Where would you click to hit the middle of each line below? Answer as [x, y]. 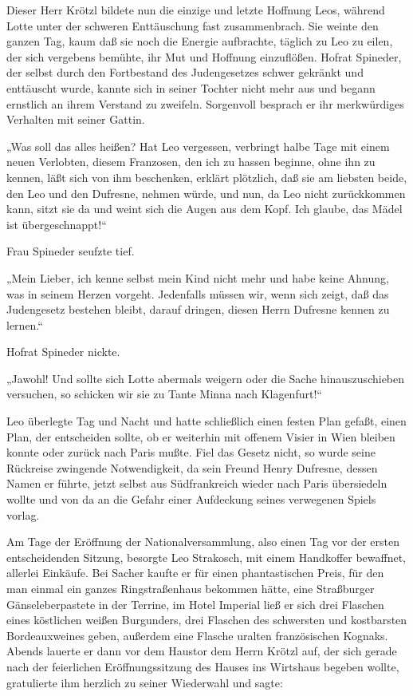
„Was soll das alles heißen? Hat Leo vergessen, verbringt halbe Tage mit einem [198, 146]
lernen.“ [25, 324]
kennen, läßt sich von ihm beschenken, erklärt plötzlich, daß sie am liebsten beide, [207, 177]
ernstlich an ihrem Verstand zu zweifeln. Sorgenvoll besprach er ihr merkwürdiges [205, 103]
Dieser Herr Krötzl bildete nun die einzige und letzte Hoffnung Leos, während [196, 10]
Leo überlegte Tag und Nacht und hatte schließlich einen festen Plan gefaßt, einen [206, 421]
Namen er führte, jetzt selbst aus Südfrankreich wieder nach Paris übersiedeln [197, 483]
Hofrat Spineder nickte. [63, 352]
